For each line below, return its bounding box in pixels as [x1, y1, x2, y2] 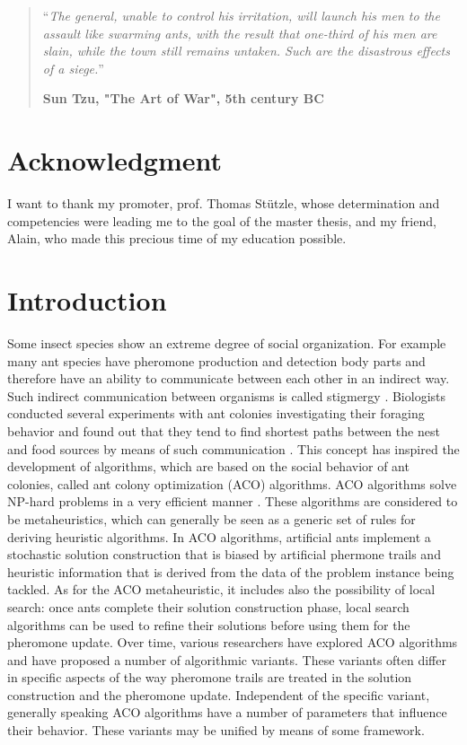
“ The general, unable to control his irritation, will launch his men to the [42, 6, 440, 24]
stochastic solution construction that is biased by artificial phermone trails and [7, 545, 441, 564]
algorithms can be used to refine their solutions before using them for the [7, 615, 410, 634]
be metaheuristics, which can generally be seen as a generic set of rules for [7, 509, 416, 528]
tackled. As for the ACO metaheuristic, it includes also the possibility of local [7, 580, 436, 599]
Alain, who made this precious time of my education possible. [7, 229, 347, 248]
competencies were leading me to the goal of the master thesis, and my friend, [7, 211, 436, 230]
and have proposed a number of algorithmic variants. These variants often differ [7, 650, 446, 669]
